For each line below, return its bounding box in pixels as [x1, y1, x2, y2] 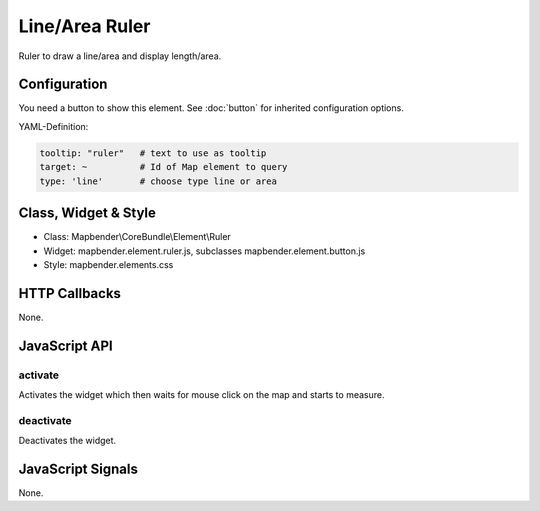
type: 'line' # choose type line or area [39, 175, 277, 187]
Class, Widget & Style [18, 205, 157, 222]
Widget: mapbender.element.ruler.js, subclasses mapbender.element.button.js [43, 245, 366, 257]
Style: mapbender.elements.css [43, 258, 174, 270]
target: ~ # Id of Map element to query [39, 161, 288, 173]
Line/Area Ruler [18, 15, 151, 37]
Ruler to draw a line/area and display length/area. [18, 50, 222, 62]
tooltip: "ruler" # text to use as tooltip [39, 147, 267, 159]
